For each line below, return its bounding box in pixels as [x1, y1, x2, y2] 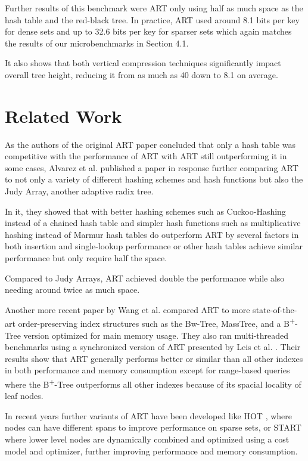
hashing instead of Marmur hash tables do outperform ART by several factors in [5, 228, 299, 240]
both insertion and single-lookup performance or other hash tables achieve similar [5, 240, 303, 252]
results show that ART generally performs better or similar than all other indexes [5, 352, 303, 364]
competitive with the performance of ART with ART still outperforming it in [5, 150, 287, 162]
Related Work [5, 103, 122, 128]
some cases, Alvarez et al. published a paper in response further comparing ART [5, 161, 298, 174]
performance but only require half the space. [5, 252, 167, 264]
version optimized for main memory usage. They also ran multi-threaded [23, 329, 289, 341]
